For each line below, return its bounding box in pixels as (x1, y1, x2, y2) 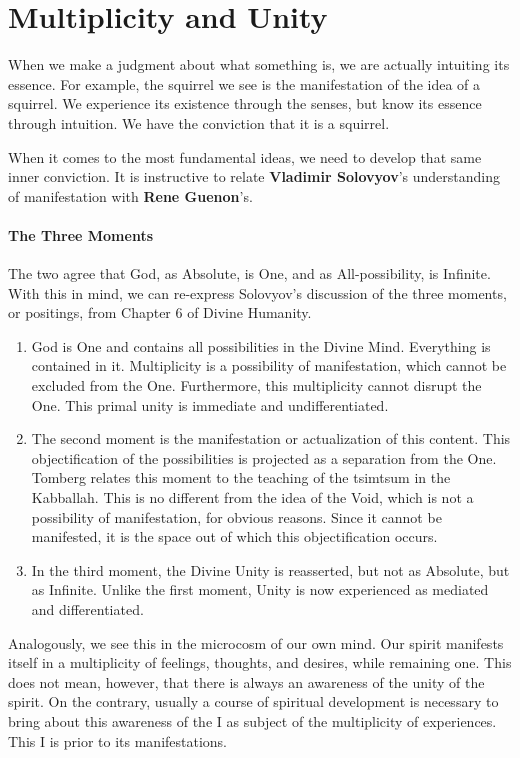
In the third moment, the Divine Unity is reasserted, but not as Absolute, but (31, 559, 510, 580)
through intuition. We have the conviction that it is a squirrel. (8, 112, 390, 133)
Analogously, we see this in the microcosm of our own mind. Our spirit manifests (8, 632, 504, 653)
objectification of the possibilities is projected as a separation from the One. (31, 447, 497, 468)
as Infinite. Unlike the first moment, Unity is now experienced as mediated (31, 579, 489, 600)
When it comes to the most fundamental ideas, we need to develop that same (8, 146, 482, 167)
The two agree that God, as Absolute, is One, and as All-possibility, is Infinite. (8, 263, 491, 284)
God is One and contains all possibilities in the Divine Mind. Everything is (31, 335, 491, 356)
